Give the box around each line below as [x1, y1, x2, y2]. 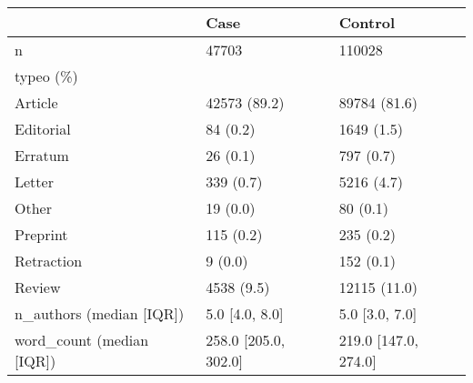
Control [338, 12, 396, 33]
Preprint [15, 224, 68, 245]
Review [15, 277, 61, 297]
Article [15, 92, 58, 113]
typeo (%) [15, 66, 78, 86]
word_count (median [15, 329, 149, 350]
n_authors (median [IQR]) [15, 303, 185, 324]
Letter [15, 171, 54, 192]
